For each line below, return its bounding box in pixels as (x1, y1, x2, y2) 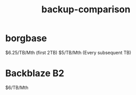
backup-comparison (41, 4, 130, 15)
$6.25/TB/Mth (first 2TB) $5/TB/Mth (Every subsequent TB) (5, 49, 131, 55)
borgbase (5, 32, 47, 44)
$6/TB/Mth (5, 84, 29, 90)
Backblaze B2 (5, 68, 64, 79)
